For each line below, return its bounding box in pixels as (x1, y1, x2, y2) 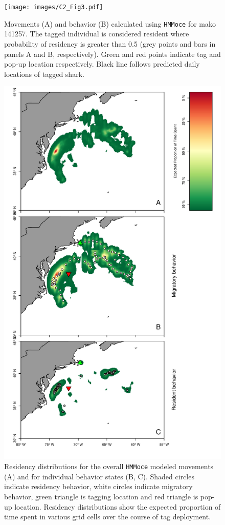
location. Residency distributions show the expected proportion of (14, 501, 221, 512)
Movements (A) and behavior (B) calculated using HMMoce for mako (4, 18, 216, 29)
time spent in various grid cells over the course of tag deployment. (4, 511, 211, 522)
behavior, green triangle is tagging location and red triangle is (4, 491, 198, 501)
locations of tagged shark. (4, 68, 84, 79)
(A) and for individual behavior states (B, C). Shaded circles (4, 471, 194, 481)
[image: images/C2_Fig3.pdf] (4, 4, 103, 11)
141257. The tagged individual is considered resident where (4, 28, 189, 39)
